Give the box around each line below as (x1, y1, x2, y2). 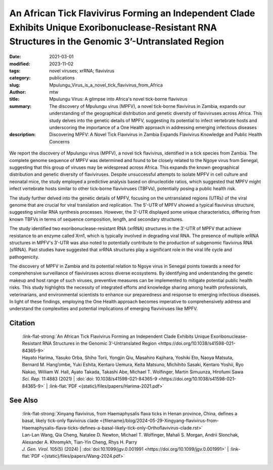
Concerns (49, 138, 70, 144)
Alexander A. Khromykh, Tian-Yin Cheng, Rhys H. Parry (22, 439, 138, 445)
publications (49, 75, 75, 81)
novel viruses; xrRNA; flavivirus (49, 67, 115, 73)
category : (9, 75, 31, 81)
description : (9, 132, 36, 138)
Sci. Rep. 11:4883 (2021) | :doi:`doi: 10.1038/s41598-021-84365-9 (22, 376, 158, 382)
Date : (9, 54, 21, 60)
